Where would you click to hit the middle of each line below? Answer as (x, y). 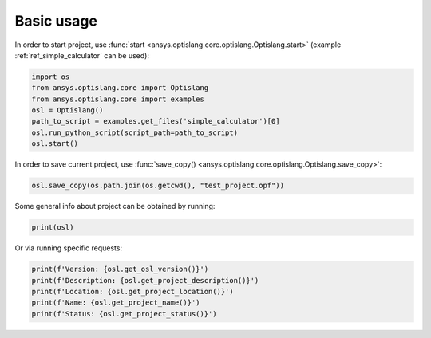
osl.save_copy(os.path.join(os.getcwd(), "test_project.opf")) (158, 186)
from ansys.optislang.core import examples (118, 99)
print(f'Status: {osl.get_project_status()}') (124, 314)
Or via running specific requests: (69, 248)
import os (51, 77)
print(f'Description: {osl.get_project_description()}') (145, 280)
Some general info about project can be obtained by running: (115, 206)
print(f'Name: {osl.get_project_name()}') (116, 303)
